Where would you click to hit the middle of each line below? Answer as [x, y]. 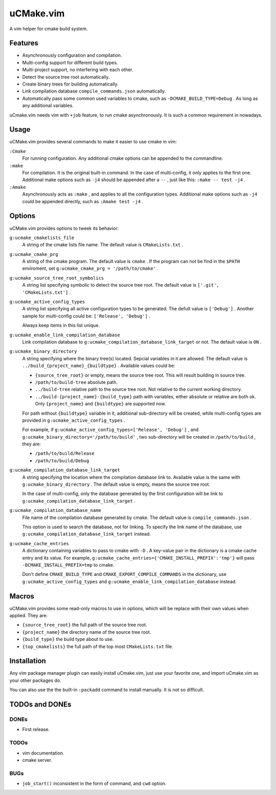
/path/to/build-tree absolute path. [76, 382]
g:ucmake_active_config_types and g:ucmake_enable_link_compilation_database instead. [130, 582]
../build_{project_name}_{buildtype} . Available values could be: [99, 366]
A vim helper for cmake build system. [49, 29]
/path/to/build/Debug [62, 460]
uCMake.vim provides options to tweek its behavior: [64, 228]
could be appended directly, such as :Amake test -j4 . [83, 201]
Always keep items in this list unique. [61, 326]
